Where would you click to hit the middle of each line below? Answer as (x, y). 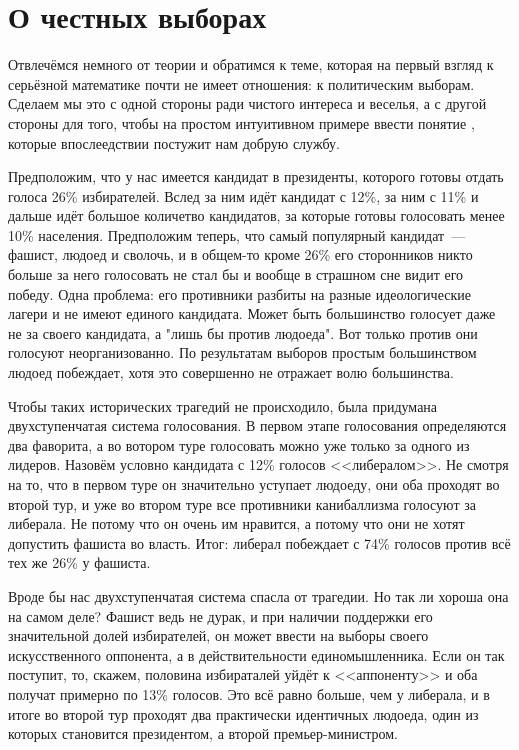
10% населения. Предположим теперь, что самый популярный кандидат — (237, 234)
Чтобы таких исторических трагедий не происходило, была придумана (223, 405)
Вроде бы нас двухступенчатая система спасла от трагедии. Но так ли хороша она (258, 595)
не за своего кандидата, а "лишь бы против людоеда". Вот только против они (243, 332)
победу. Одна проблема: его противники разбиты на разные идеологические (239, 293)
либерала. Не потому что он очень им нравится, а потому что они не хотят (236, 523)
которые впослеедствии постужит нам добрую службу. (174, 142)
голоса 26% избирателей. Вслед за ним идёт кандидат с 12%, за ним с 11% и (243, 195)
